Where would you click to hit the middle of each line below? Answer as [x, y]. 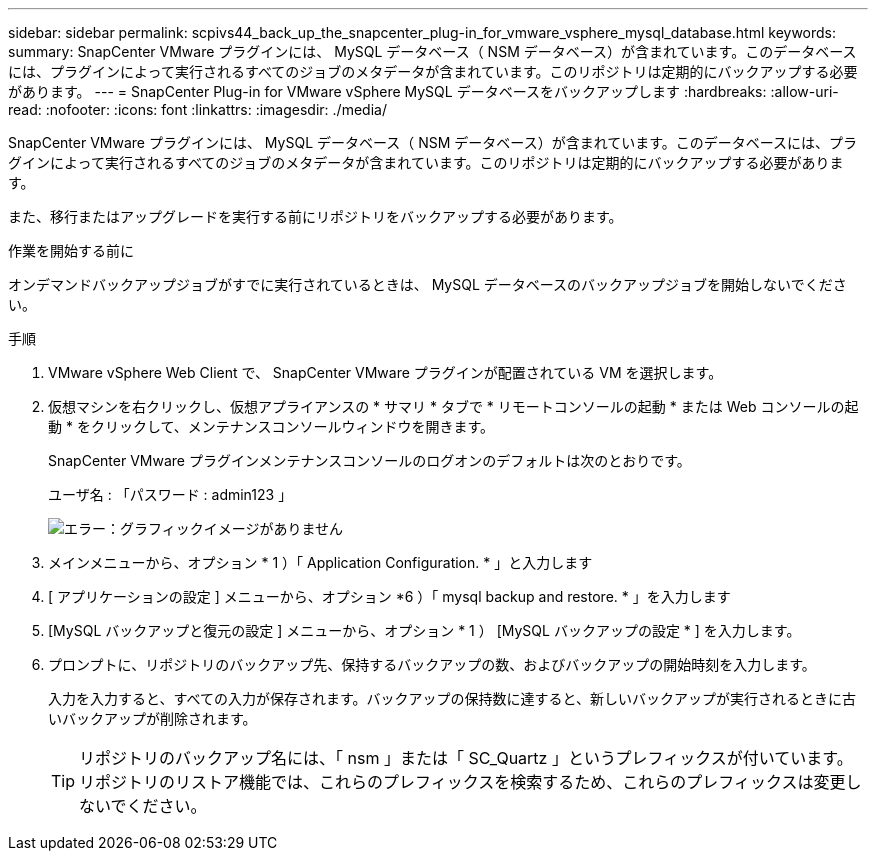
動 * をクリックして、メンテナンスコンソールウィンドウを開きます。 [271, 426]
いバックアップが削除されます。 [152, 718]
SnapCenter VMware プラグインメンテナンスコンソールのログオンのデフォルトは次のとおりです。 [369, 460]
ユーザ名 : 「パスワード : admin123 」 [170, 494]
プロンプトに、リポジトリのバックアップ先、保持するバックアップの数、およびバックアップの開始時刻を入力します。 [432, 664]
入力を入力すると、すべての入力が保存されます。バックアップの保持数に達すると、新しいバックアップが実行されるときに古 [452, 698]
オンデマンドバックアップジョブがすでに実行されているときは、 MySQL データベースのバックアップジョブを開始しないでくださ [427, 284]
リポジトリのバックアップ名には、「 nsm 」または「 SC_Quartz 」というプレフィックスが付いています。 [466, 758]
